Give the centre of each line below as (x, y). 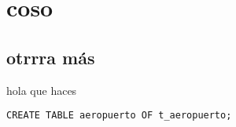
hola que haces (42, 90)
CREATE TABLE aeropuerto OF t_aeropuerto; (119, 116)
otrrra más (51, 57)
